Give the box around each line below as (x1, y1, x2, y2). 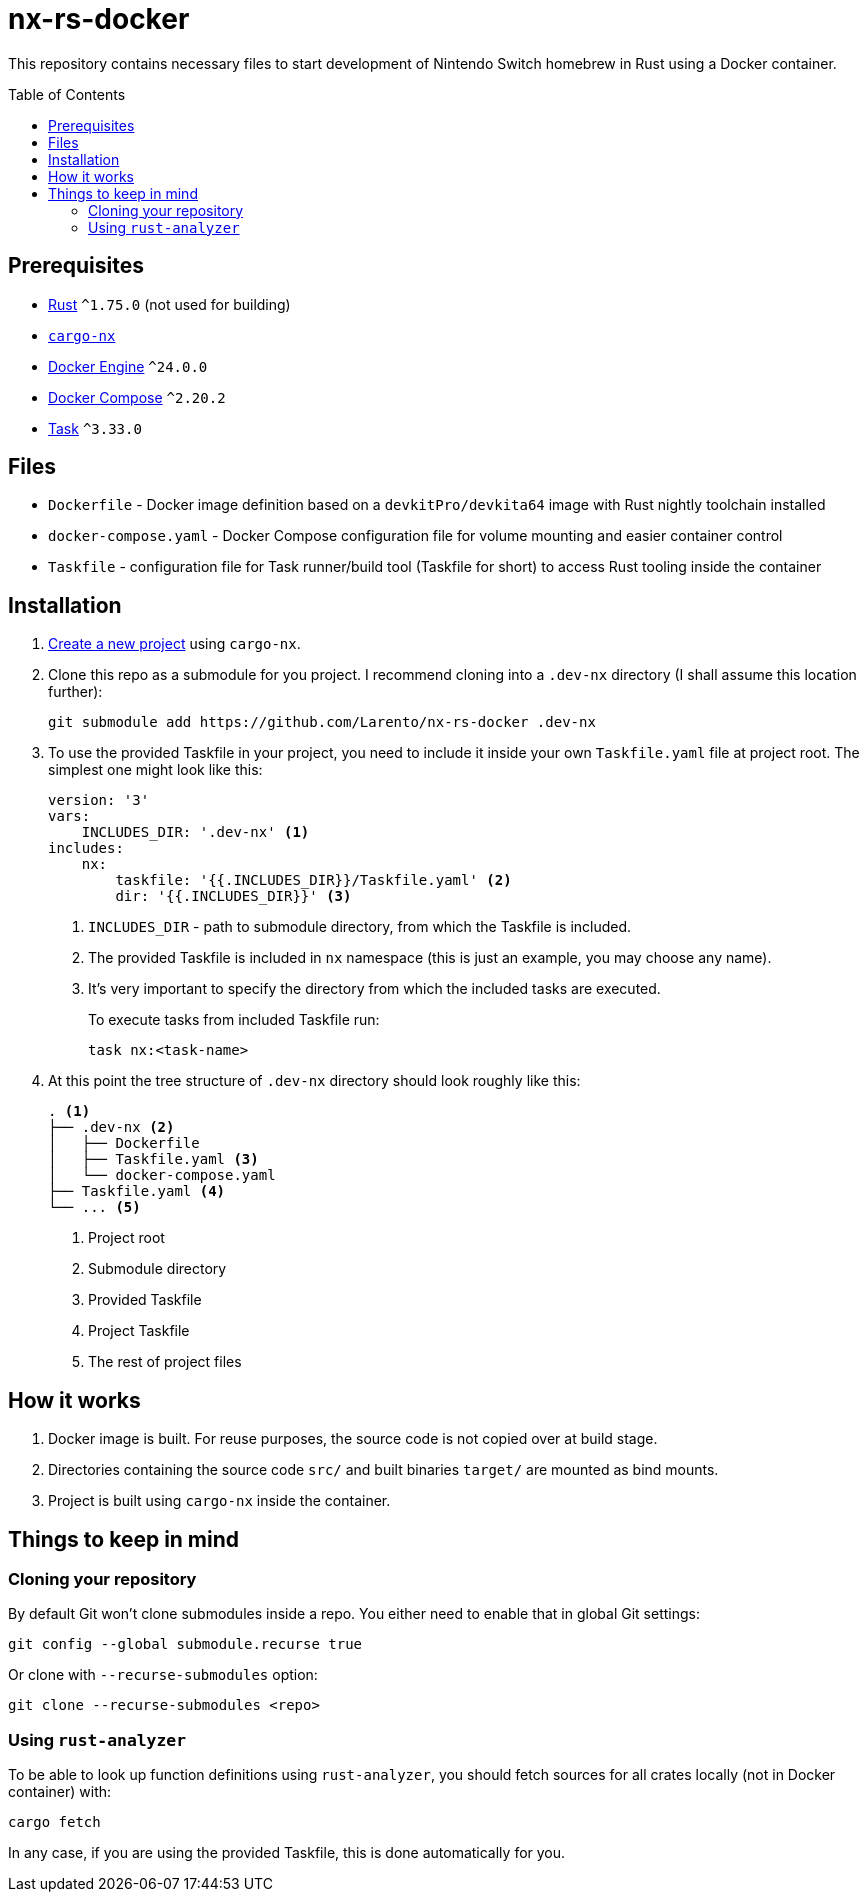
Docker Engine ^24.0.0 (48, 357, 208, 375)
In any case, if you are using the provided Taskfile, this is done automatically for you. (8, 1844, 566, 1862)
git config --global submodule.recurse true (8, 1636, 363, 1653)
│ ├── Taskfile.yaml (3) (48, 1151, 259, 1168)
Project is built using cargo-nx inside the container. (48, 1492, 391, 1510)
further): (48, 683, 103, 701)
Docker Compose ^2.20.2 (48, 388, 226, 406)
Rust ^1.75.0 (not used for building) (48, 295, 291, 313)
